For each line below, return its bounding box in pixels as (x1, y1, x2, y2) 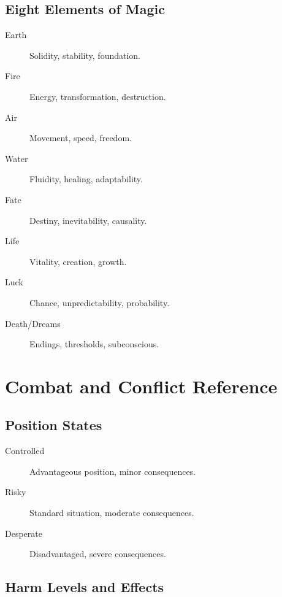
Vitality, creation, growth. (29, 255, 127, 268)
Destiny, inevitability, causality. (29, 214, 147, 226)
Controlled (5, 444, 45, 457)
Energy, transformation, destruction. (29, 90, 166, 102)
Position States (5, 415, 102, 434)
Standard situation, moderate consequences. (29, 506, 194, 519)
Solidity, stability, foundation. (29, 48, 140, 61)
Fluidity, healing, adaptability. (29, 172, 143, 185)
